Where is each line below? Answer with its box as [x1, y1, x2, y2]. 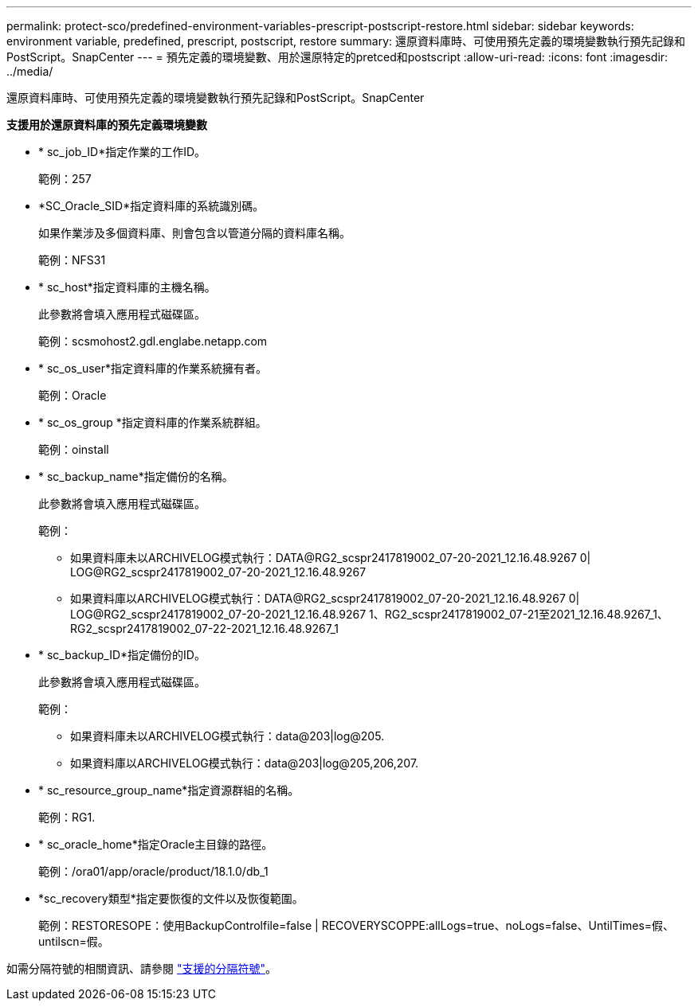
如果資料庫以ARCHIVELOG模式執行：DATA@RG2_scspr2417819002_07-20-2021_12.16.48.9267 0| [70, 591, 580, 605]
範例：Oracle [38, 388, 107, 402]
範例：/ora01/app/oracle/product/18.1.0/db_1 [38, 865, 269, 878]
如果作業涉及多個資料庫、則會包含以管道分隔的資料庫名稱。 [38, 226, 351, 240]
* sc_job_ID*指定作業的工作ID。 [38, 145, 206, 158]
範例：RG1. [38, 810, 96, 824]
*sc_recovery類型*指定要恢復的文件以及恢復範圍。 [38, 892, 304, 905]
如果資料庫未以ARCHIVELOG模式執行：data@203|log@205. [70, 729, 385, 743]
